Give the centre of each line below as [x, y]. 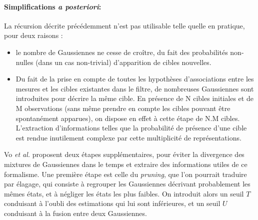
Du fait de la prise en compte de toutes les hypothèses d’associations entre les [135, 79]
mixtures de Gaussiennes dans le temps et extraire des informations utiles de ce [126, 164]
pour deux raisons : [33, 35]
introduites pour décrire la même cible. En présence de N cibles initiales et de [134, 98]
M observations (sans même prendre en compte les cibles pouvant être [123, 108]
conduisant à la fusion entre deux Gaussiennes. [75, 213]
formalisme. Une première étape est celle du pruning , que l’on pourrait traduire [125, 174]
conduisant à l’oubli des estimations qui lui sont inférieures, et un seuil [112, 203]
